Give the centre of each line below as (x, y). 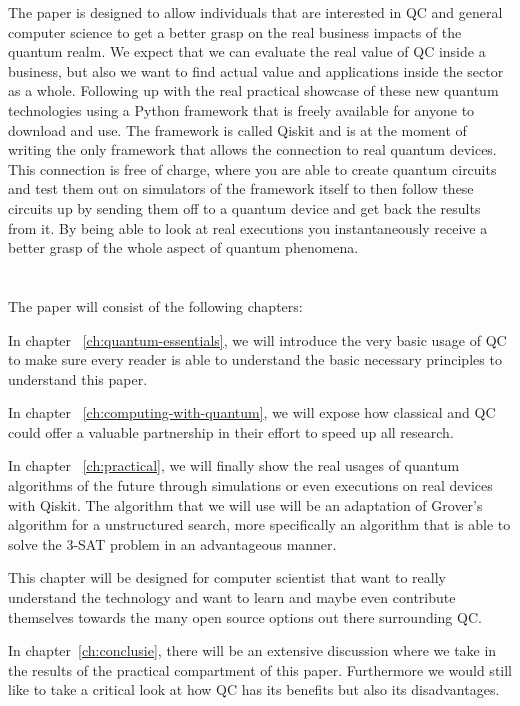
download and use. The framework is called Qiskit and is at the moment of (237, 129)
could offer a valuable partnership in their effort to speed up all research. (231, 431)
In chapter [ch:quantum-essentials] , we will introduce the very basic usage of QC (257, 339)
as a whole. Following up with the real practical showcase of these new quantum (253, 90)
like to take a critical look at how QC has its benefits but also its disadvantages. (254, 689)
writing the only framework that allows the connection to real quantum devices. (252, 149)
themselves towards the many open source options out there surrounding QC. (245, 616)
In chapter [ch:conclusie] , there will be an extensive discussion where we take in (252, 650)
